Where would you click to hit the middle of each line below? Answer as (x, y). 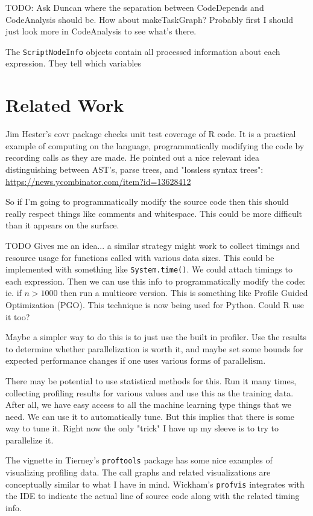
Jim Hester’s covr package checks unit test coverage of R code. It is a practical (151, 134)
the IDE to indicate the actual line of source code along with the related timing (153, 496)
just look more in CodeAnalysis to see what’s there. (101, 31)
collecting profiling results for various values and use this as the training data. (150, 392)
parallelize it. (30, 440)
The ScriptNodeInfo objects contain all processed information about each (143, 51)
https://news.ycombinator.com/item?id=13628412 (98, 181)
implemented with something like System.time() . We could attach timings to (149, 269)
